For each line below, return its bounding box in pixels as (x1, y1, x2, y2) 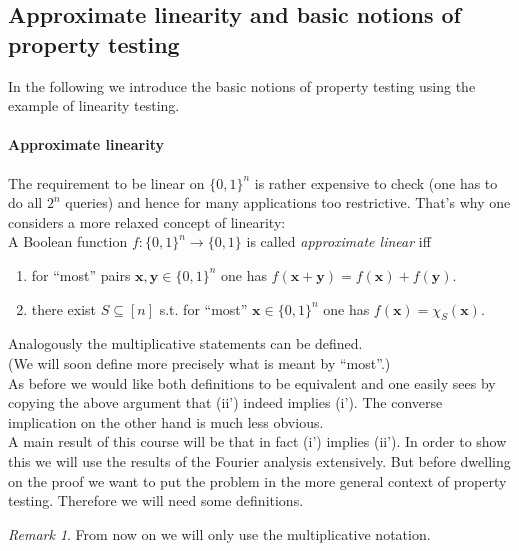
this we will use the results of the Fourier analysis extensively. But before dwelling (8, 450, 511, 471)
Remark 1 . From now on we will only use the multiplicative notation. (8, 523, 431, 544)
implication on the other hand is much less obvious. (8, 411, 324, 432)
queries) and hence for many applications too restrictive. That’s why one (65, 192, 511, 213)
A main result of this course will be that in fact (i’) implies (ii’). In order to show (8, 431, 507, 452)
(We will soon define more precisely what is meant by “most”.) (8, 352, 391, 373)
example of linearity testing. (8, 95, 180, 116)
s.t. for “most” (159, 298, 248, 319)
